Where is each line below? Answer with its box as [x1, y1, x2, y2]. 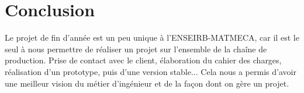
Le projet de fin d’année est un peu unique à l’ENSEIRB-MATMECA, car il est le [5, 31, 299, 44]
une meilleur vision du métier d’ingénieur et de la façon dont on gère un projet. [5, 77, 289, 89]
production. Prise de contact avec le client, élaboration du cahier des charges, [5, 54, 282, 66]
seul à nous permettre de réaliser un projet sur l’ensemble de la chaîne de [5, 42, 267, 55]
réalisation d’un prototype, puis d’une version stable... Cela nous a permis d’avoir [5, 65, 296, 77]
